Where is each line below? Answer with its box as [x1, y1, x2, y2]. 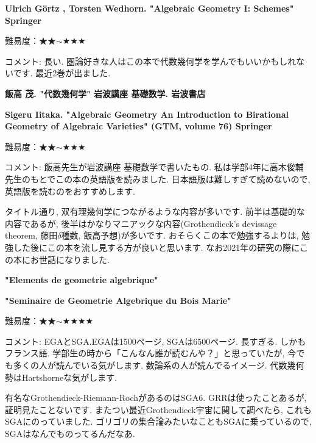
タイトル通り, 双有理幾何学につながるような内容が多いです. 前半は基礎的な [5, 205, 305, 218]
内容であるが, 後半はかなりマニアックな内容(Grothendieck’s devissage [5, 217, 277, 229]
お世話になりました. [30, 253, 110, 265]
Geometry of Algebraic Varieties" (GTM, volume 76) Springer [5, 120, 272, 132]
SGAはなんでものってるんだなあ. [5, 427, 135, 440]
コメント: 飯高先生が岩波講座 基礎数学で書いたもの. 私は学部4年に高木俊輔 [5, 160, 304, 173]
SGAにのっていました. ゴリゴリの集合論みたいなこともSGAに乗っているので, [5, 415, 312, 428]
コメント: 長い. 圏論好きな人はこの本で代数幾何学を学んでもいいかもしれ [5, 54, 297, 67]
